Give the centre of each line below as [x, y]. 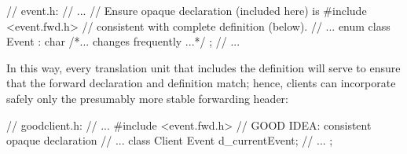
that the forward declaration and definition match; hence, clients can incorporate [201, 83]
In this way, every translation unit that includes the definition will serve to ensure [203, 67]
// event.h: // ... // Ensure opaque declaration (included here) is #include [187, 10]
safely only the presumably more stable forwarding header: [148, 98]
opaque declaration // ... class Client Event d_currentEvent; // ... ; [170, 140]
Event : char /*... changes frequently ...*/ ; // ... [123, 41]
